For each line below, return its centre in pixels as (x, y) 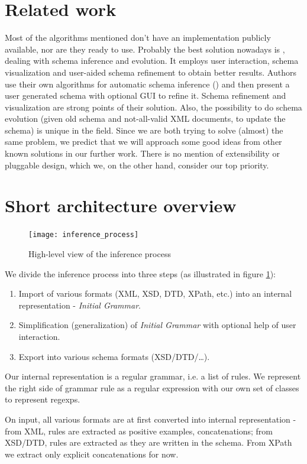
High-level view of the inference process (100, 254)
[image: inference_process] (84, 235)
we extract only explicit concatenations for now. (92, 454)
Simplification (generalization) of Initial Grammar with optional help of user (157, 325)
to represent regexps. (43, 399)
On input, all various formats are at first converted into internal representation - (151, 419)
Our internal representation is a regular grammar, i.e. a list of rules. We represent (153, 376)
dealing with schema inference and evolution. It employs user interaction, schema (152, 61)
